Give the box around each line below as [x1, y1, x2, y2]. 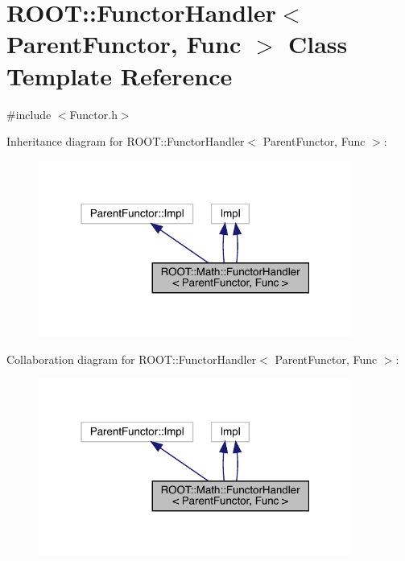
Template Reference [6, 59, 233, 92]
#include [6, 105, 52, 122]
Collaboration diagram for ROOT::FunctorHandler [6, 350, 257, 367]
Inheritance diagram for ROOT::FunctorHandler [6, 133, 245, 150]
